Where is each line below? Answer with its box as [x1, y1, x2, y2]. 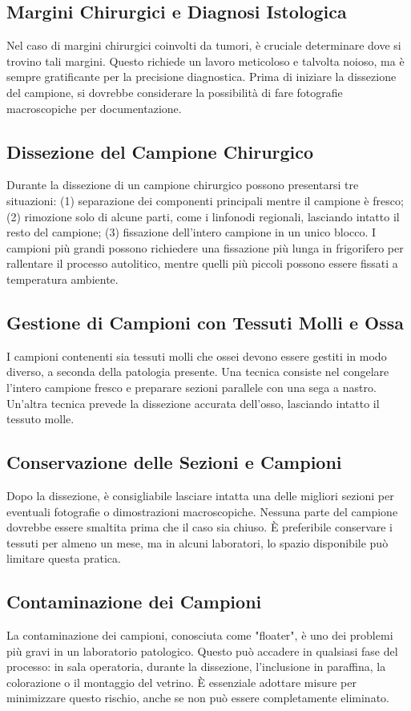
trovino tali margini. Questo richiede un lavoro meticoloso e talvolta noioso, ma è [6, 52, 405, 69]
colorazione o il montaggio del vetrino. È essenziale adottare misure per [6, 673, 357, 690]
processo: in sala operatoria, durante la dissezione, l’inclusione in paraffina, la [6, 658, 386, 675]
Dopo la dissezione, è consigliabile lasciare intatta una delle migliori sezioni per [6, 487, 394, 503]
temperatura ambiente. [6, 270, 119, 287]
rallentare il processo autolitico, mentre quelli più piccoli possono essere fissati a [6, 255, 398, 272]
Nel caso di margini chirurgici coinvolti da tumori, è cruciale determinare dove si [6, 37, 401, 54]
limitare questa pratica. [6, 550, 121, 567]
